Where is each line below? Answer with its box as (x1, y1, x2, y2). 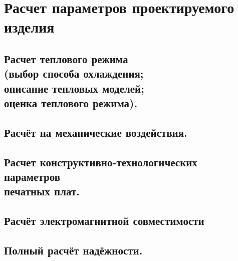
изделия (4, 17, 55, 37)
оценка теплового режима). (4, 95, 138, 111)
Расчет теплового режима (4, 51, 128, 66)
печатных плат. (4, 183, 80, 199)
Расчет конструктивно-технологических (4, 154, 197, 169)
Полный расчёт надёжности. (4, 242, 143, 258)
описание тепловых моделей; (4, 80, 144, 96)
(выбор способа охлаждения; (4, 66, 144, 81)
